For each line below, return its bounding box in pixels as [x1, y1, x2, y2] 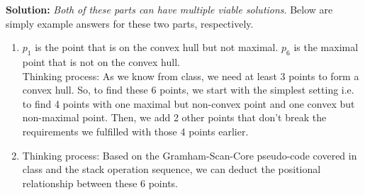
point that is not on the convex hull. [22, 54, 180, 69]
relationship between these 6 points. [22, 175, 179, 190]
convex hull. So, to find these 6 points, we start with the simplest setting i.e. [22, 82, 354, 97]
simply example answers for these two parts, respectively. [6, 16, 254, 30]
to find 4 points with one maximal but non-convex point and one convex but [22, 96, 355, 111]
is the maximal [293, 40, 359, 55]
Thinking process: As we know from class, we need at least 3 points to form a [22, 68, 359, 83]
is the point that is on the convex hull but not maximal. [35, 40, 279, 55]
